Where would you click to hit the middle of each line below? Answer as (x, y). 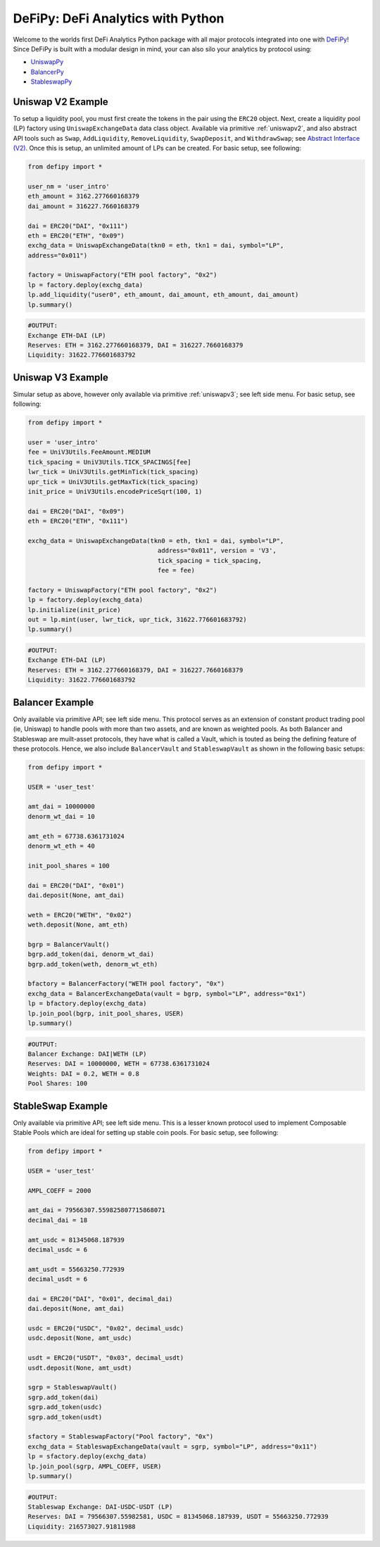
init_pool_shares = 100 (69, 866)
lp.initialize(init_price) (74, 610)
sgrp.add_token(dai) (63, 1397)
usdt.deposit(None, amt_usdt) (80, 1368)
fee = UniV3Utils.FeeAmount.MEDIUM (89, 452)
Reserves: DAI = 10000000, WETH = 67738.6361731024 (119, 1064)
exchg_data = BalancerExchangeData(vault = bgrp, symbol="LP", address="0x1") (167, 993)
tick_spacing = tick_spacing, (209, 560)
